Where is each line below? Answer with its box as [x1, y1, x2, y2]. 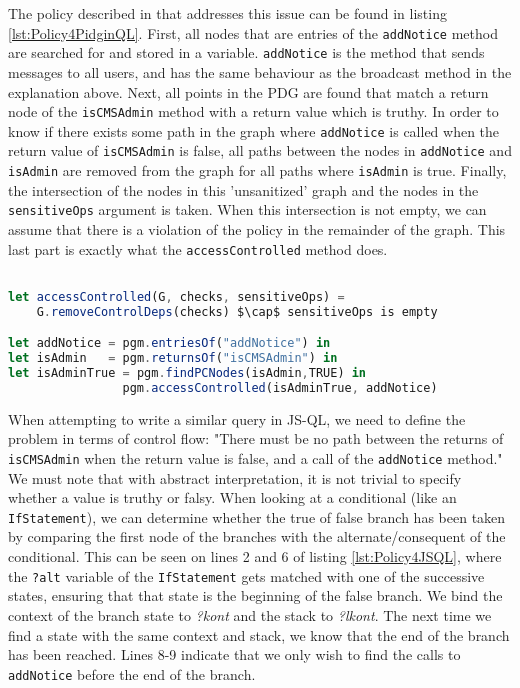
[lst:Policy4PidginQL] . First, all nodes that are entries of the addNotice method [8, 22, 498, 43]
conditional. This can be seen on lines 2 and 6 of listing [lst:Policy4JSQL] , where [8, 546, 502, 567]
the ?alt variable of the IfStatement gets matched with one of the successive [8, 565, 485, 586]
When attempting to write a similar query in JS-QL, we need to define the [8, 408, 466, 429]
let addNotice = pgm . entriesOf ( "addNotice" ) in [8, 336, 331, 351]
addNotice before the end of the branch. [8, 663, 256, 684]
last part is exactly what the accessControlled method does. [8, 238, 388, 259]
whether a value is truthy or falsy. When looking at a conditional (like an [8, 487, 457, 508]
